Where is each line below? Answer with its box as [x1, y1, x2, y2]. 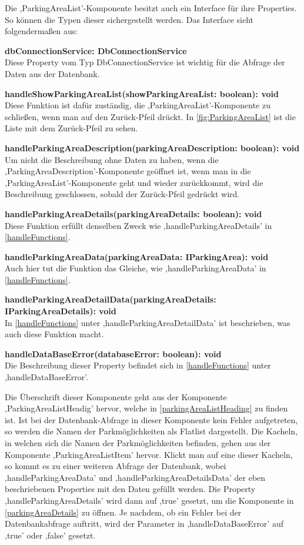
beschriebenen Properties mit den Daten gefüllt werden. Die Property [5, 483, 256, 495]
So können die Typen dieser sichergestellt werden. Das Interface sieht [5, 13, 254, 25]
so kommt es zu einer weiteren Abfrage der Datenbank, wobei [5, 460, 226, 472]
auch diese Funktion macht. [5, 328, 104, 340]
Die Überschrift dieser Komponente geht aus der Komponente [5, 390, 227, 403]
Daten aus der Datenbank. [5, 67, 100, 79]
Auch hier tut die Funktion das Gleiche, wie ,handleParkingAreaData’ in [5, 262, 266, 274]
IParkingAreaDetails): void [5, 305, 116, 317]
